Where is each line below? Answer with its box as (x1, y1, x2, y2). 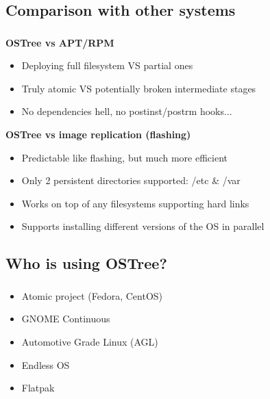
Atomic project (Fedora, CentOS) (21, 288, 163, 303)
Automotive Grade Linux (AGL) (21, 334, 158, 348)
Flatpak (21, 381, 55, 395)
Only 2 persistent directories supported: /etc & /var (21, 173, 241, 188)
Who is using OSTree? (5, 253, 167, 274)
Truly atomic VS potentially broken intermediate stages (21, 81, 256, 95)
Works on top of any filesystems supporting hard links (21, 196, 249, 210)
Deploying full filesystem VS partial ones (21, 58, 193, 73)
